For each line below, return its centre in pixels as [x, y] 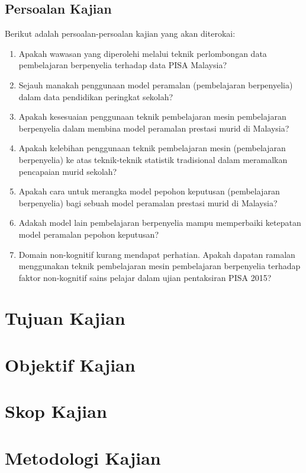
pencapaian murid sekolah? [68, 171]
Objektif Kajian [70, 364]
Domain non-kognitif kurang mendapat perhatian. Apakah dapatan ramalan [157, 254]
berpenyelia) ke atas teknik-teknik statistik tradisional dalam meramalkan [153, 159]
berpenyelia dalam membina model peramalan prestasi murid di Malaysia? [154, 128]
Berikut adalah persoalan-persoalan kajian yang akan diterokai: [120, 33]
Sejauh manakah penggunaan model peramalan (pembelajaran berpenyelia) [156, 84]
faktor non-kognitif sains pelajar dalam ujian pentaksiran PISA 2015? [145, 277]
